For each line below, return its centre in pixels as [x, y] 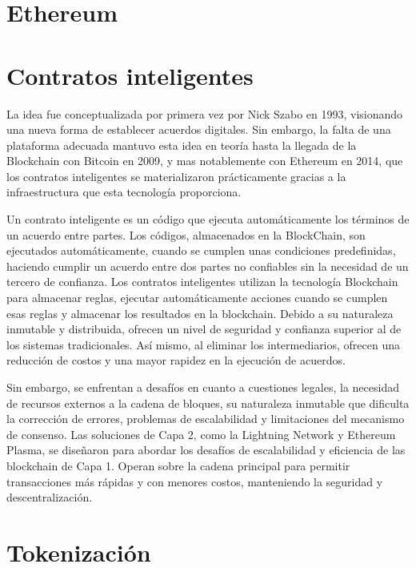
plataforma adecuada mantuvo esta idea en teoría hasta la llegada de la [182, 145]
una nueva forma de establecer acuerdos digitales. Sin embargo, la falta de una [199, 129]
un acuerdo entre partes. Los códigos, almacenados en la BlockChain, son [186, 234]
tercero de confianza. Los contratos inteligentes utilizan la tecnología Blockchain [202, 282]
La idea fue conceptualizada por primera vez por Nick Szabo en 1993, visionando [205, 113]
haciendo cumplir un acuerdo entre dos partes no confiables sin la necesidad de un [208, 266]
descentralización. [50, 497]
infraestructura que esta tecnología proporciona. [124, 192]
